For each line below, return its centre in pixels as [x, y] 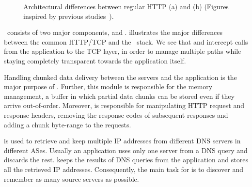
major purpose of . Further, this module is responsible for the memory [108, 86]
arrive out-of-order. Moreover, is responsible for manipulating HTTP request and [124, 105]
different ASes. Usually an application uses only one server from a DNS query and [126, 150]
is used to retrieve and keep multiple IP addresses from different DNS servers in [122, 141]
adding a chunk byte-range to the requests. [68, 124]
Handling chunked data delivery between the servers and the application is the [120, 77]
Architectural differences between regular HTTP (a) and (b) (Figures [126, 6]
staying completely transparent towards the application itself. [95, 60]
